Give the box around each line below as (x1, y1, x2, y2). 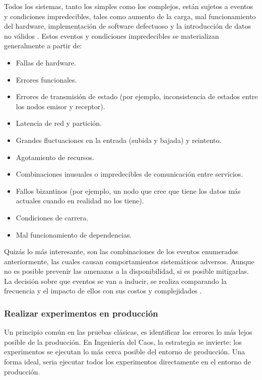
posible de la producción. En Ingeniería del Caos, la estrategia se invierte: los (4, 336, 242, 347)
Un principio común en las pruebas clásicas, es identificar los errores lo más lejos (4, 327, 252, 337)
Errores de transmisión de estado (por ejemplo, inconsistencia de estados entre (16, 91, 258, 102)
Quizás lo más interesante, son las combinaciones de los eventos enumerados (4, 246, 238, 257)
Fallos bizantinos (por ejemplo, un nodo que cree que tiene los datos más (16, 185, 241, 196)
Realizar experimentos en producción (4, 307, 158, 319)
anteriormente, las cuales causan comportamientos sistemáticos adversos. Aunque (4, 256, 254, 266)
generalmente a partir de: (4, 40, 82, 51)
